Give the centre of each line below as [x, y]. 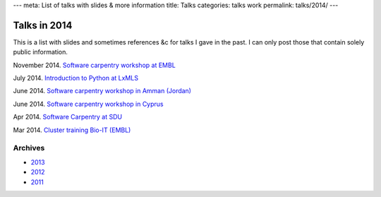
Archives [29, 148]
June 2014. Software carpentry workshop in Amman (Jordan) [102, 91]
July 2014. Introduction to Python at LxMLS [76, 78]
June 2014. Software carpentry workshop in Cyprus [88, 104]
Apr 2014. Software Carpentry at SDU [68, 117]
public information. [41, 52]
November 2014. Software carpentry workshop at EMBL [94, 65]
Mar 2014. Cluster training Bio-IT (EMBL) [72, 130]
